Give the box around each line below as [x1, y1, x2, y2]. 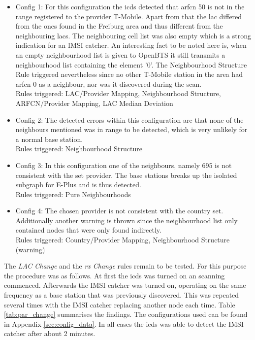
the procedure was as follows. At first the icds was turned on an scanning [4, 270, 225, 280]
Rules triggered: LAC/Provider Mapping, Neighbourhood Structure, [15, 88, 221, 99]
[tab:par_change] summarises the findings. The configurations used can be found [4, 309, 248, 319]
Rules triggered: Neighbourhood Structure [15, 143, 142, 154]
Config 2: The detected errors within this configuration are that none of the [15, 114, 244, 125]
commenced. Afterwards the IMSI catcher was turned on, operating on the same [4, 280, 246, 290]
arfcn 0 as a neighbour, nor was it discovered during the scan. [15, 78, 202, 89]
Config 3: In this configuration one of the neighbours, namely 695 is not [15, 160, 232, 170]
